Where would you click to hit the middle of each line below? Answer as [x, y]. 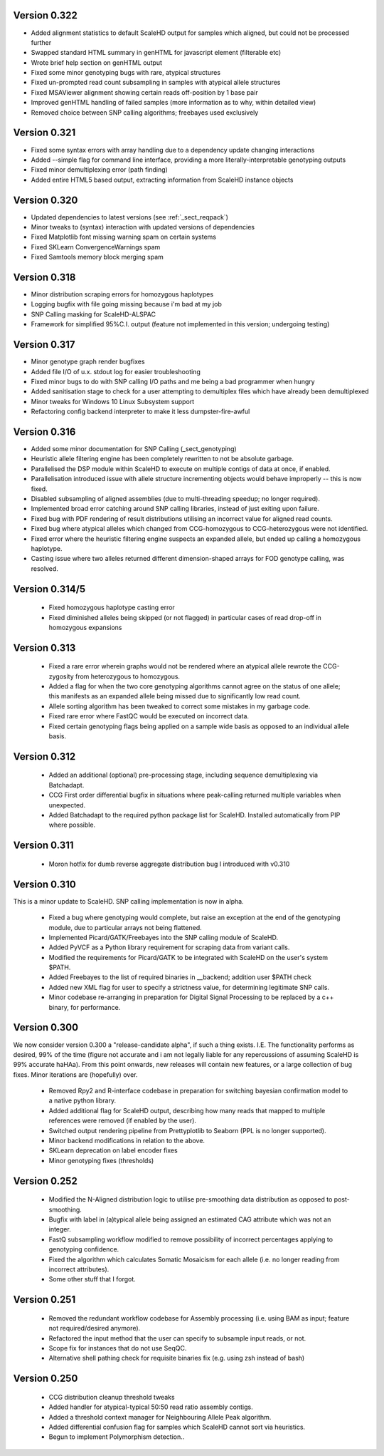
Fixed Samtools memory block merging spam [97, 257]
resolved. [44, 568]
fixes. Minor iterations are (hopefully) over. [75, 1074]
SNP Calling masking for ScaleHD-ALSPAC [94, 314]
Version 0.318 [44, 277]
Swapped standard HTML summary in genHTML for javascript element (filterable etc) [156, 53]
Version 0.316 [44, 432]
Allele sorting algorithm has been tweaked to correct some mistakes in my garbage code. [180, 706]
